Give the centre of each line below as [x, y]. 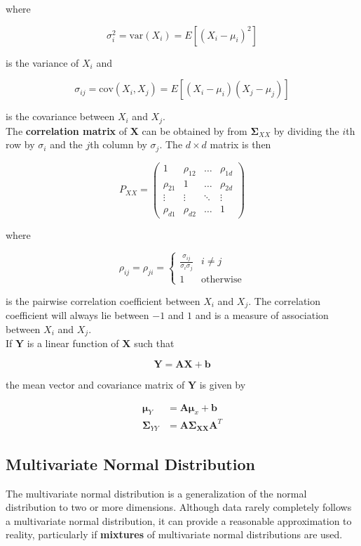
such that [154, 343]
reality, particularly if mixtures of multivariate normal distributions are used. [174, 534]
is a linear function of [73, 343]
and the [66, 144]
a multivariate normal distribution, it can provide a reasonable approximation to [179, 520]
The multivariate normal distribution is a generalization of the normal [156, 493]
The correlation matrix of [67, 130]
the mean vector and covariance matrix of [95, 384]
